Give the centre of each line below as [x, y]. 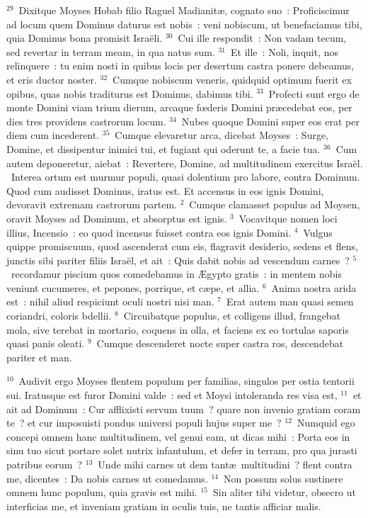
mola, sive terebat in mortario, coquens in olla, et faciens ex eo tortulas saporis [178, 329]
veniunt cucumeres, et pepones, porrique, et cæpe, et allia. [133, 287]
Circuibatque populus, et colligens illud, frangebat [232, 316]
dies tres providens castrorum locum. [86, 121]
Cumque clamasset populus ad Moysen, [275, 204]
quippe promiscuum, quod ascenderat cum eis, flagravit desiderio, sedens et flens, [182, 246]
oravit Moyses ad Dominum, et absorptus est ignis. [117, 218]
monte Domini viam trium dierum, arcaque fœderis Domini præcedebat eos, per [179, 107]
